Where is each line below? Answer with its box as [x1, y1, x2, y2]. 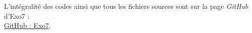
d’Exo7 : [4, 10, 30, 21]
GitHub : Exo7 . [4, 20, 51, 31]
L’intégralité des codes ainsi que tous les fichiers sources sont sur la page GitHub [4, 1, 249, 11]
